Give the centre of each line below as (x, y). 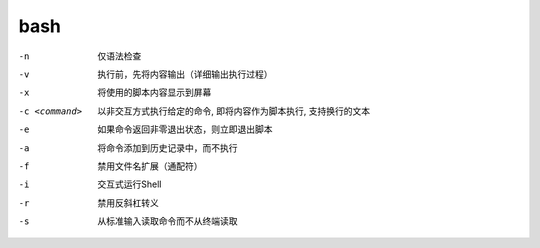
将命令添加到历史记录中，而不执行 (167, 147)
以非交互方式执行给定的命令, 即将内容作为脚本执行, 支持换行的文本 (233, 111)
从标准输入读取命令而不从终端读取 (167, 221)
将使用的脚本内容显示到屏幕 (154, 92)
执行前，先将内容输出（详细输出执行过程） (185, 74)
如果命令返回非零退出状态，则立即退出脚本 (185, 129)
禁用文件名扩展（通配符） (150, 166)
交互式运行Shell (129, 184)
